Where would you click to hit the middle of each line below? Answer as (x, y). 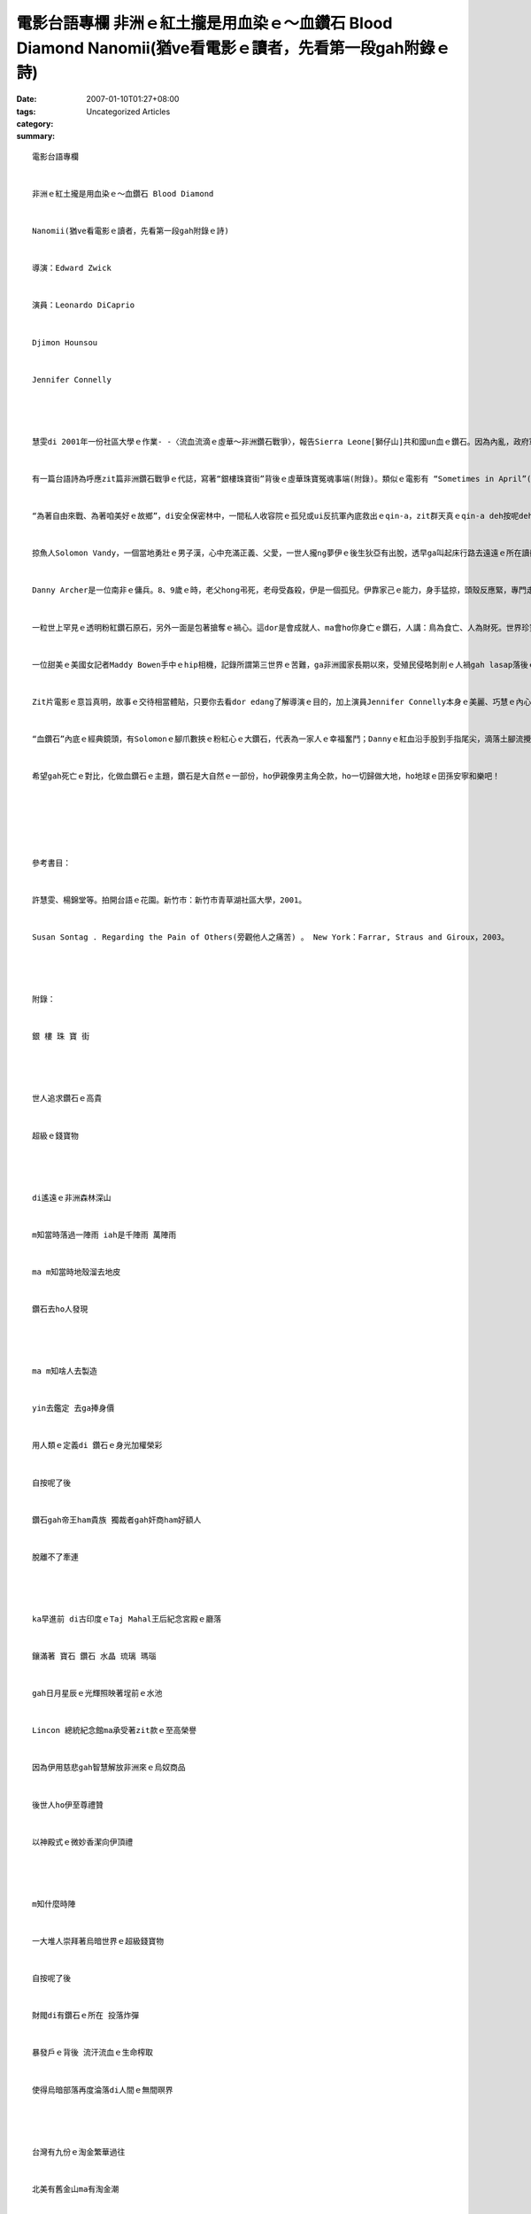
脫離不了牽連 (55, 1557)
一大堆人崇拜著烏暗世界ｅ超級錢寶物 (98, 1941)
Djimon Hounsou (65, 342)
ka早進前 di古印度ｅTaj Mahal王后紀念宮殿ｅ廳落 (127, 1619)
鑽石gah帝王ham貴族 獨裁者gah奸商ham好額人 (117, 1520)
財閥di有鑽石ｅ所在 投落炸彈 (86, 2016)
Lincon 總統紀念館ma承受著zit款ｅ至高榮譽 (115, 1730)
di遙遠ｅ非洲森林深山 (72, 1197)
